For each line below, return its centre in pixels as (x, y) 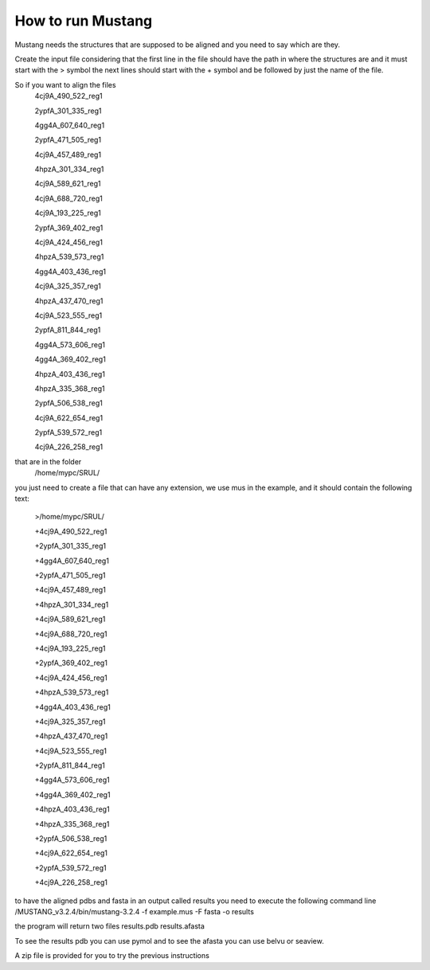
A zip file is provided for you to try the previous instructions (112, 956)
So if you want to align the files (65, 84)
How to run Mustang (84, 21)
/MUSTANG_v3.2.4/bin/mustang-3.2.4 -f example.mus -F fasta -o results (135, 911)
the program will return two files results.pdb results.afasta (109, 926)
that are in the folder (48, 461)
